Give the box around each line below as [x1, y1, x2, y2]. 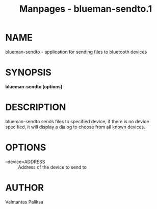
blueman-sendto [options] [5, 83, 63, 89]
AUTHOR [5, 182, 44, 193]
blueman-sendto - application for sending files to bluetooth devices [5, 49, 147, 55]
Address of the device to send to [18, 164, 87, 170]
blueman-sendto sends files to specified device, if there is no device [5, 118, 149, 124]
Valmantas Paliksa [5, 199, 43, 205]
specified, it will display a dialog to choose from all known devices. [5, 124, 145, 130]
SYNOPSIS [5, 67, 52, 78]
